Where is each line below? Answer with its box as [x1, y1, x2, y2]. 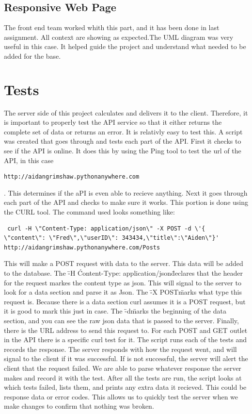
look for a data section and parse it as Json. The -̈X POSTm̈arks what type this [4, 287, 242, 297]
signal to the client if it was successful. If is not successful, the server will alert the [4, 353, 248, 364]
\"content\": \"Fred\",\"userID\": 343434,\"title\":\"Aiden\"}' [4, 234, 219, 242]
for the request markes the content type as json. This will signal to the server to [4, 277, 241, 287]
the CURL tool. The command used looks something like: [4, 207, 175, 217]
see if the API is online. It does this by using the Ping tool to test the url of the [4, 146, 241, 156]
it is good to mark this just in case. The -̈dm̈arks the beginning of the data [4, 306, 226, 316]
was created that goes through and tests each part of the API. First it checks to [4, 136, 241, 146]
